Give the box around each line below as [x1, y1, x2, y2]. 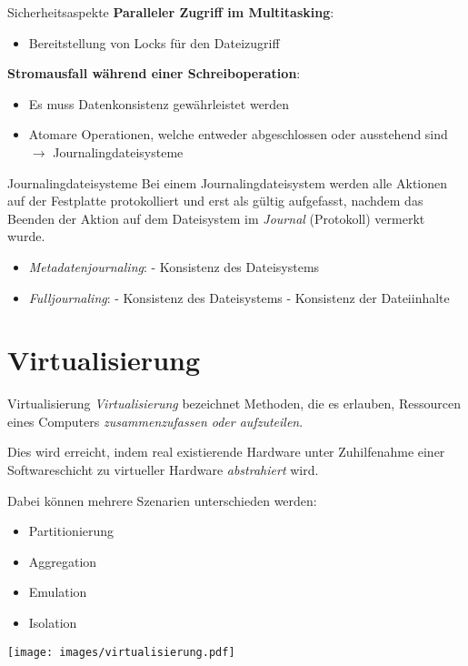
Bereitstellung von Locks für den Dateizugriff [28, 33, 280, 52]
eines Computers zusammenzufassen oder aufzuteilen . [7, 411, 304, 430]
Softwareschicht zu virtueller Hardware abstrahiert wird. [7, 460, 319, 479]
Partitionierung [28, 521, 115, 540]
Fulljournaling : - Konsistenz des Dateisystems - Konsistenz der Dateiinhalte [28, 288, 450, 307]
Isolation [28, 613, 77, 631]
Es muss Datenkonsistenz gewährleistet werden [28, 94, 290, 113]
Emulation [28, 582, 87, 601]
